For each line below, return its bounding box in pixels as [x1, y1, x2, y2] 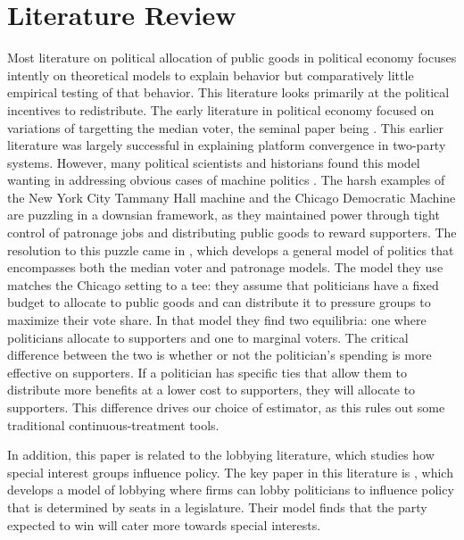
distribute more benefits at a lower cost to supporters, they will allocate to [7, 380, 416, 399]
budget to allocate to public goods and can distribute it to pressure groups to [7, 293, 431, 312]
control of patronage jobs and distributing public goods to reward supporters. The [7, 223, 457, 242]
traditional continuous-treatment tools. [7, 415, 220, 434]
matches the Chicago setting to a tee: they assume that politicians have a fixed [7, 275, 439, 294]
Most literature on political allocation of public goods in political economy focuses [7, 48, 457, 67]
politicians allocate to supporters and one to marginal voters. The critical [7, 328, 409, 346]
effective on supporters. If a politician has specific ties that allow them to [7, 362, 408, 381]
